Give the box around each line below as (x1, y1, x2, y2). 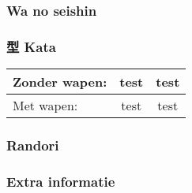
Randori (6, 135, 59, 154)
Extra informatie (6, 171, 115, 191)
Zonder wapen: (13, 72, 107, 91)
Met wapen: (13, 96, 78, 115)
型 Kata (6, 36, 56, 56)
